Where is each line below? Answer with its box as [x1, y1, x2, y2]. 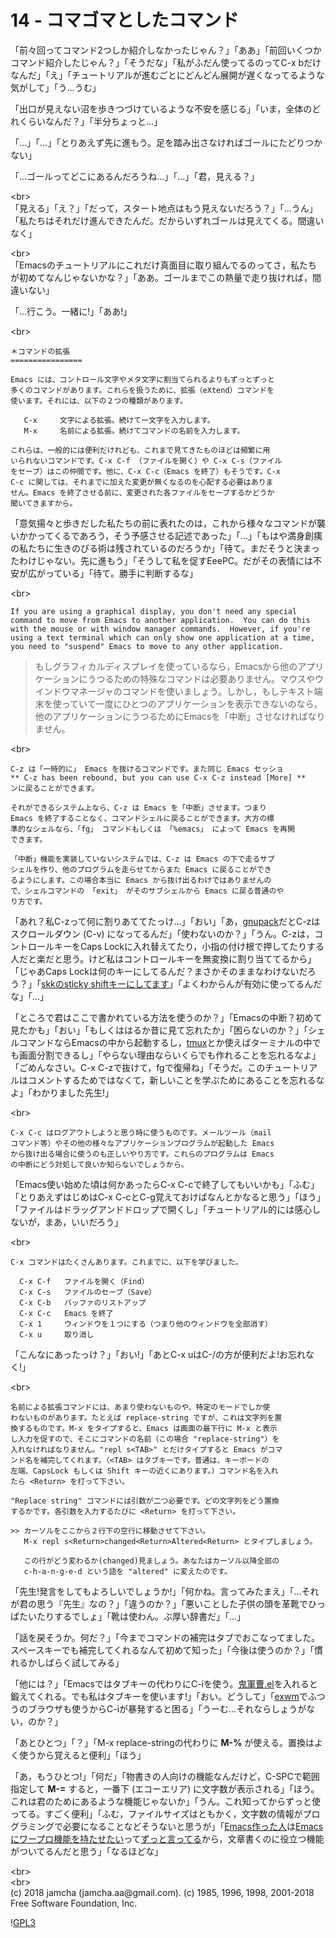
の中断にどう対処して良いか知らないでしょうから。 [10, 1159, 189, 1170]
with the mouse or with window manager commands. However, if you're [10, 624, 311, 634]
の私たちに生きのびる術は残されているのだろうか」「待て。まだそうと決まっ [10, 542, 320, 554]
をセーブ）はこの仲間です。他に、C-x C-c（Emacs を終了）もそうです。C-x [10, 466, 281, 476]
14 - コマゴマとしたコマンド [10, 9, 240, 32]
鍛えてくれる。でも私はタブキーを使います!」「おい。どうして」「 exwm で [10, 1690, 308, 1702]
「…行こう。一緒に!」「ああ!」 [10, 305, 133, 317]
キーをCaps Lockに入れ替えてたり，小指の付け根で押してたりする [53, 940, 325, 952]
